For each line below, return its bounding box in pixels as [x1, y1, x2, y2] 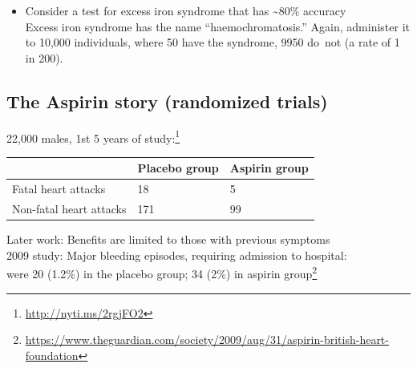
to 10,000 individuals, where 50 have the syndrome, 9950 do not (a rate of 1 [25, 34, 400, 51]
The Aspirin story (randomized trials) [6, 88, 328, 113]
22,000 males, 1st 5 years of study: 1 [6, 127, 180, 146]
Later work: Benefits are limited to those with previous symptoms [6, 231, 330, 248]
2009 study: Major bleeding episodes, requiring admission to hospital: [6, 246, 347, 263]
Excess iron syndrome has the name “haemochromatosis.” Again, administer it [25, 18, 410, 34]
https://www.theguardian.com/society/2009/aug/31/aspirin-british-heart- [25, 331, 389, 348]
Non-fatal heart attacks [12, 200, 127, 217]
